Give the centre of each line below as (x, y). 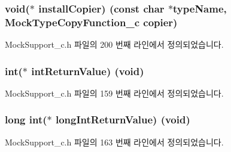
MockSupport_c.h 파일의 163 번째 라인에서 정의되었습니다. (114, 142)
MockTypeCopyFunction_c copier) (91, 22)
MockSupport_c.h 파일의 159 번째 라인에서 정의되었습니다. (114, 93)
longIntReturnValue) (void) (123, 120)
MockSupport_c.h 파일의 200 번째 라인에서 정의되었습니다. (114, 44)
